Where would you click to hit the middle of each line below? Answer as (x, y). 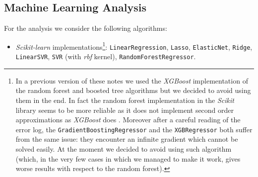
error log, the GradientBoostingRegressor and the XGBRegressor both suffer (134, 129)
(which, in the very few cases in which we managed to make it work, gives (128, 158)
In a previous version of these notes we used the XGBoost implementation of (132, 80)
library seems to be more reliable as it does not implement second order (125, 110)
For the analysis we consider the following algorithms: (86, 28)
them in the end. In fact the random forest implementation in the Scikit (125, 100)
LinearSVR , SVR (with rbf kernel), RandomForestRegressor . (106, 56)
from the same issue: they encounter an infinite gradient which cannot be (127, 139)
